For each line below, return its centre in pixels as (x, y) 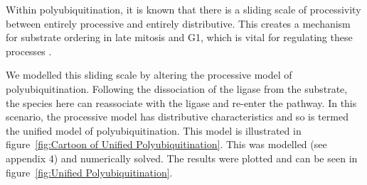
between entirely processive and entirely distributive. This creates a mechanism (178, 23)
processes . (29, 51)
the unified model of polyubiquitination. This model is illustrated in (154, 130)
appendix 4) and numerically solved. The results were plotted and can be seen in (182, 158)
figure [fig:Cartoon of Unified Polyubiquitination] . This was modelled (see (166, 144)
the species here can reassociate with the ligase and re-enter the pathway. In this (181, 102)
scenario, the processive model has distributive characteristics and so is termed (177, 117)
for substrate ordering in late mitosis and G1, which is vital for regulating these (179, 37)
